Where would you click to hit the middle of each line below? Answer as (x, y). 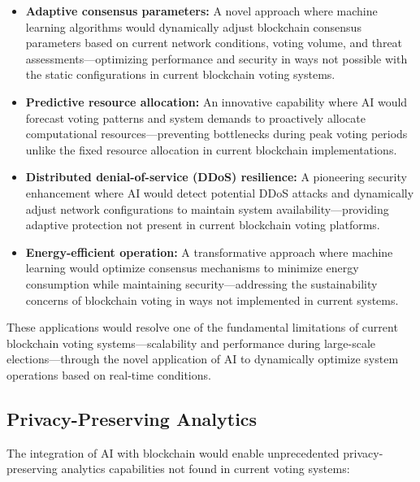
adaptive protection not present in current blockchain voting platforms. (203, 225)
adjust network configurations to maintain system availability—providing (207, 208)
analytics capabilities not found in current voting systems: (206, 469)
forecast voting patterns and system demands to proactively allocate (195, 117)
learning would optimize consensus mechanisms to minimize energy (192, 268)
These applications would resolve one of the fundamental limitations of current (202, 327)
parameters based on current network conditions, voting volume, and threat (214, 43)
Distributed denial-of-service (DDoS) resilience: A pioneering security (216, 177)
